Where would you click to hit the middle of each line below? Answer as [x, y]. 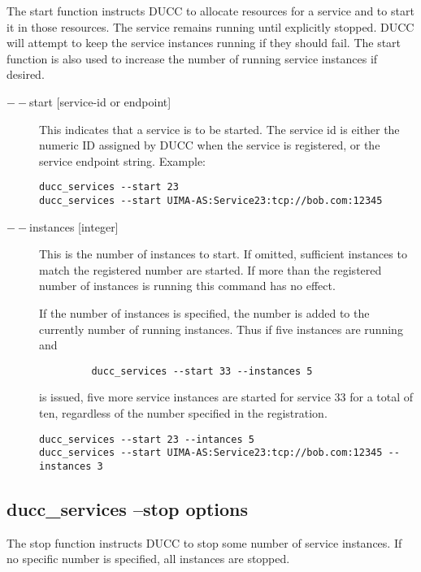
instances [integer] [74, 226]
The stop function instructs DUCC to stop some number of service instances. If [204, 542]
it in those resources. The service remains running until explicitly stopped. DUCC [210, 26]
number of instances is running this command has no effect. [187, 286]
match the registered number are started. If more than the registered [210, 269]
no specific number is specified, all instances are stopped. [148, 559]
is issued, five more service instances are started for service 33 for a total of [226, 397]
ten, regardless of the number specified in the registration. [183, 413]
